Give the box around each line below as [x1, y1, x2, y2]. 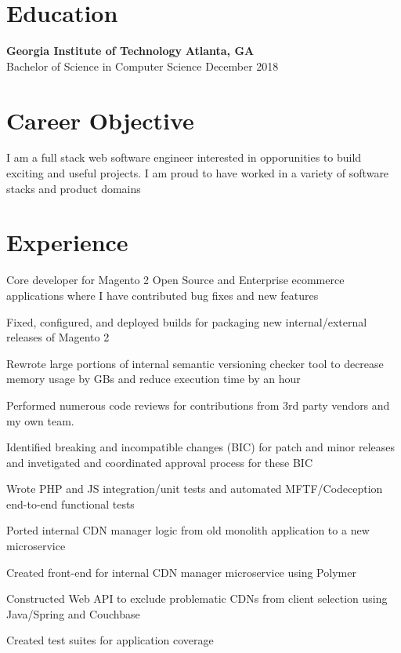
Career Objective [6, 104, 194, 136]
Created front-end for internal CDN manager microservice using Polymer [6, 564, 356, 580]
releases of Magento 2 [6, 329, 110, 345]
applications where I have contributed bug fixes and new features [6, 286, 319, 303]
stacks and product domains [6, 180, 141, 196]
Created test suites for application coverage [6, 632, 214, 648]
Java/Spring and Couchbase [6, 605, 140, 622]
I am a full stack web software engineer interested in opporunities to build [6, 149, 362, 166]
